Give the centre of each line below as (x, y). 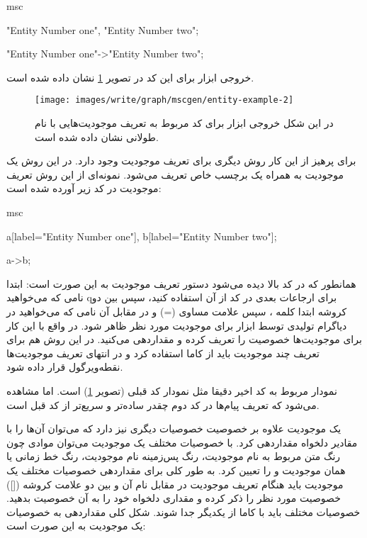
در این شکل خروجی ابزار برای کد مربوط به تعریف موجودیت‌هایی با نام (184, 123)
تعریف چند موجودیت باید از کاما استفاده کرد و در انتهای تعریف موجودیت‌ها (163, 353)
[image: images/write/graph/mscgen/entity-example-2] (164, 100)
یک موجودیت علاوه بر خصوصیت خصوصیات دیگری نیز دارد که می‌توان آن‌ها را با (174, 428)
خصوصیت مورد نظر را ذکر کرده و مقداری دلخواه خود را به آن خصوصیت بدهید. (174, 498)
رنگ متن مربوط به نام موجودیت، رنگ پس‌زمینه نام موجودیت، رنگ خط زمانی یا (174, 456)
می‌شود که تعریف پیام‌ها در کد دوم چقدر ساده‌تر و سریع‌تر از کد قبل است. (163, 404)
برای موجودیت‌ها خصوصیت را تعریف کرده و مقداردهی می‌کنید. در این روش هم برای (184, 339)
